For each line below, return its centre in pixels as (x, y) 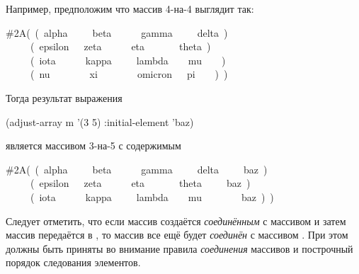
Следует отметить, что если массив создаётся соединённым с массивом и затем (176, 221)
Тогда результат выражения (64, 97)
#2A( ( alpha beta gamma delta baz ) (137, 169)
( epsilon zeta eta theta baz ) (140, 183)
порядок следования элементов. (73, 262)
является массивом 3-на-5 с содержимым (93, 145)
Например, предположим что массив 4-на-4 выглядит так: (130, 8)
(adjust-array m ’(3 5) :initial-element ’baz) (100, 121)
